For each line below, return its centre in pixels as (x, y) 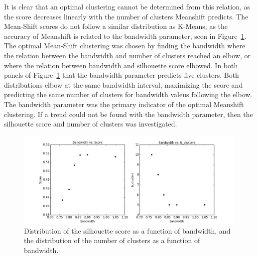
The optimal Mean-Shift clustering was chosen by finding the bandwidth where (125, 46)
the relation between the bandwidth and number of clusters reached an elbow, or (128, 55)
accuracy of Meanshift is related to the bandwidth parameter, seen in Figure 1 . (125, 36)
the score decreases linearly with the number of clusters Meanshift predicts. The (126, 16)
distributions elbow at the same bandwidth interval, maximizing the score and (124, 84)
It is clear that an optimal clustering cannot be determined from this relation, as (127, 6)
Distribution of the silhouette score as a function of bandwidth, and (127, 230)
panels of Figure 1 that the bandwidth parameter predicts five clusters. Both (122, 75)
